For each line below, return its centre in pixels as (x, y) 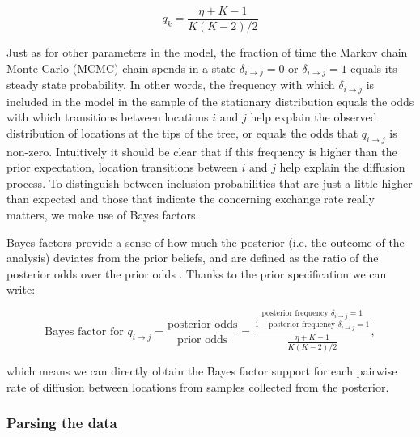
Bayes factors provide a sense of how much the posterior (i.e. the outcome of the (206, 242)
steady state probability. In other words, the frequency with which (171, 85)
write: (21, 289)
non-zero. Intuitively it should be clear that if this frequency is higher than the (202, 151)
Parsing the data (62, 423)
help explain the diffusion (342, 167)
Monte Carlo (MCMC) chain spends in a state (121, 68)
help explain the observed (314, 117)
